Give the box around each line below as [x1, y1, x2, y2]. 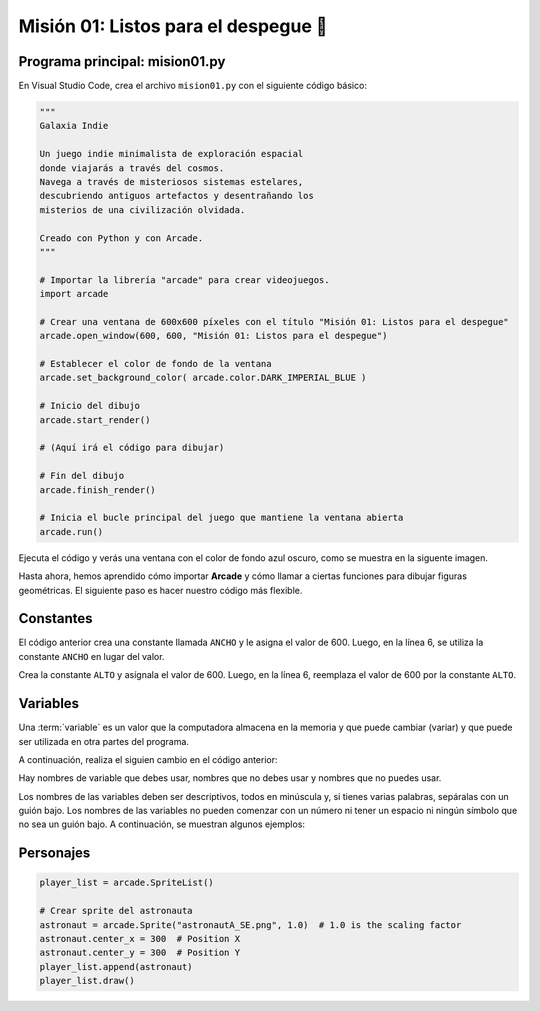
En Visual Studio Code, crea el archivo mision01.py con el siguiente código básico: [18, 80, 367, 92]
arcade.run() [39, 526, 104, 537]
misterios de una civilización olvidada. [39, 204, 246, 215]
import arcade [39, 288, 109, 300]
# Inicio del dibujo [39, 400, 140, 412]
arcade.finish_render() [39, 484, 157, 495]
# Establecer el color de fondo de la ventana [39, 358, 272, 370]
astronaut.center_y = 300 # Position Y [39, 947, 240, 959]
